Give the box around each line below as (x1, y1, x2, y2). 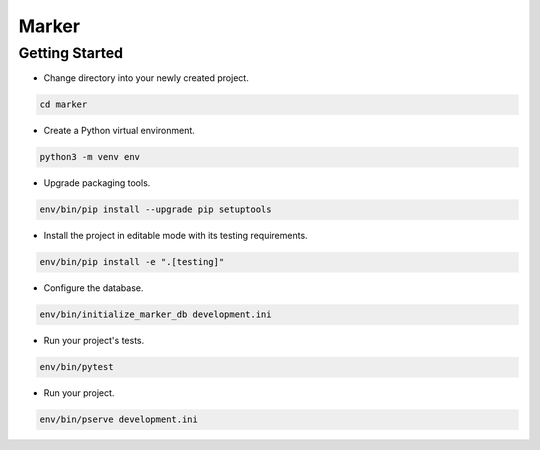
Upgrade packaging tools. (43, 177, 151, 189)
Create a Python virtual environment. (43, 125, 195, 137)
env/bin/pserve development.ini (39, 414, 199, 425)
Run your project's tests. (43, 335, 145, 347)
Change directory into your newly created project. (43, 72, 249, 84)
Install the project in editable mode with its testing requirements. (43, 230, 309, 242)
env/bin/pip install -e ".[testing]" (39, 256, 225, 268)
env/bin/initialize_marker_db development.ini (39, 309, 272, 320)
